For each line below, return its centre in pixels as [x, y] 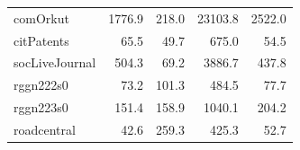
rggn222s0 [41, 85]
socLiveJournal [55, 62]
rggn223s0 [41, 107]
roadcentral [45, 129]
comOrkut [41, 18]
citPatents [41, 40]
